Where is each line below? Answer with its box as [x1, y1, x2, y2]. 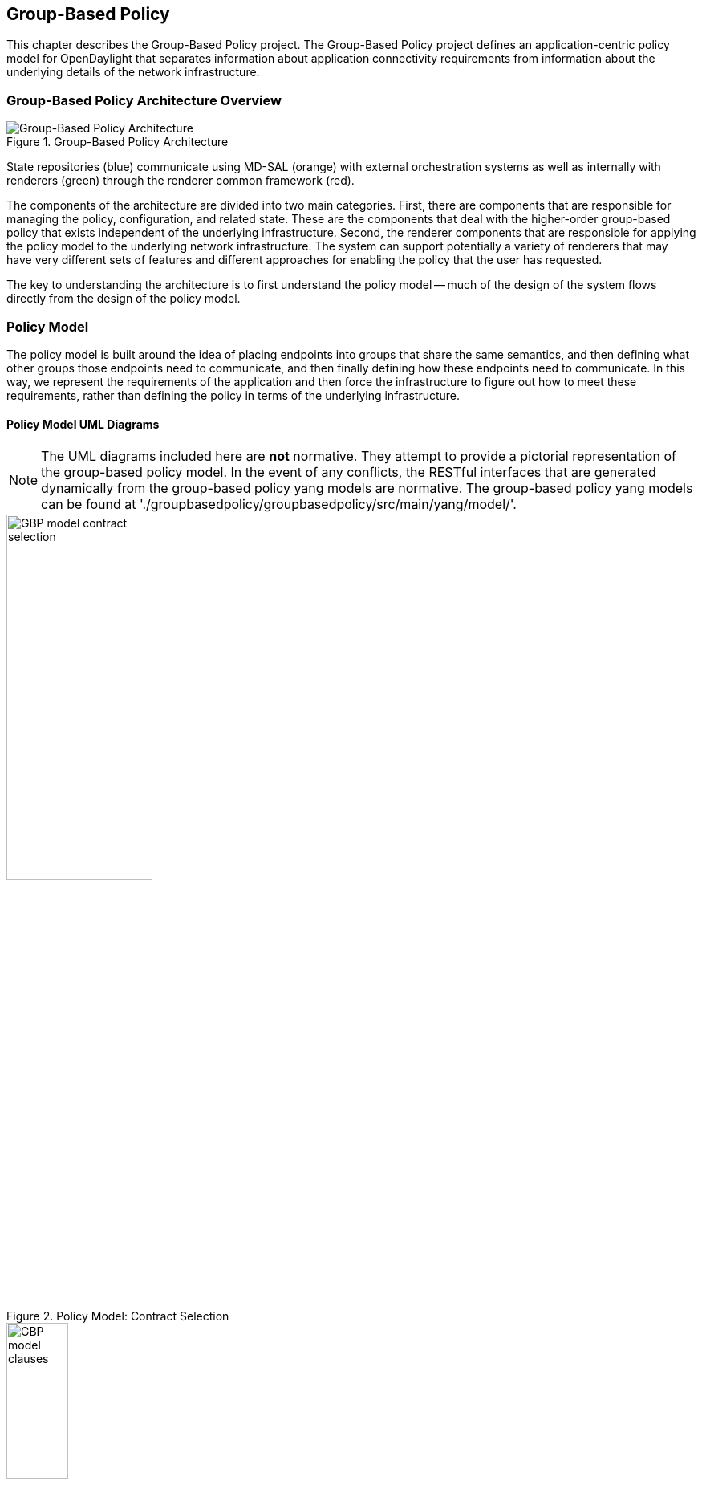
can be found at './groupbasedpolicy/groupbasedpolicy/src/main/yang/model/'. [41, 496, 517, 513]
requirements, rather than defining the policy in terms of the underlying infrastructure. [6, 388, 461, 402]
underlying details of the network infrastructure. [6, 65, 260, 79]
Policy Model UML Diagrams [6, 417, 160, 431]
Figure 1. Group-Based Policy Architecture [6, 135, 229, 149]
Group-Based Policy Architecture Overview [6, 92, 282, 108]
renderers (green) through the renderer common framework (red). [6, 173, 355, 188]
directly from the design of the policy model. [6, 291, 241, 306]
